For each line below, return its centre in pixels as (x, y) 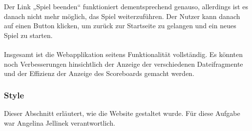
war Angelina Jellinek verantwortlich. (60, 122)
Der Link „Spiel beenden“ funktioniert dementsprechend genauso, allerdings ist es (126, 6)
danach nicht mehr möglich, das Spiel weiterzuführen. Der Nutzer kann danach (122, 16)
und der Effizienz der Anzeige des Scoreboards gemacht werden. (99, 73)
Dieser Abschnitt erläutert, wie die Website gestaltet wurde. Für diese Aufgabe (122, 113)
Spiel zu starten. (28, 35)
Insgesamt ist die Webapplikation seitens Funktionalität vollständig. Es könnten (124, 54)
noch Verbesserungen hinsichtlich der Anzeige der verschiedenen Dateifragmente (124, 64)
